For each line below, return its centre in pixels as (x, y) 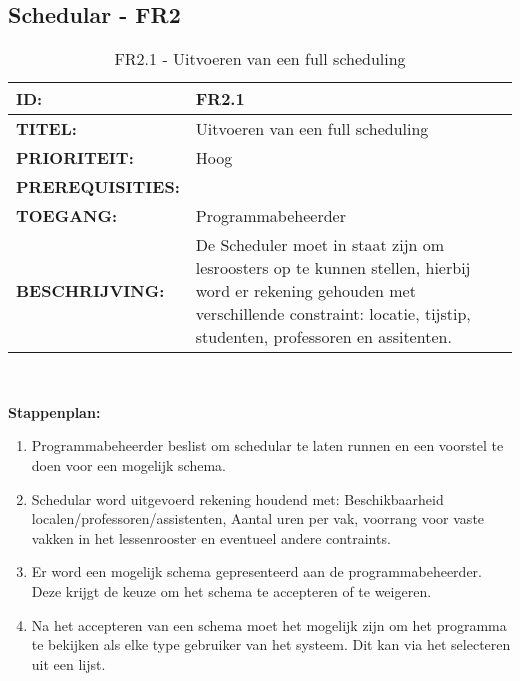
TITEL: (46, 129)
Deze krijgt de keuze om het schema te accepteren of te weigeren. (231, 590)
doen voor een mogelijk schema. (128, 464)
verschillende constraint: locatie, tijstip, (333, 314)
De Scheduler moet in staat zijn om (320, 245)
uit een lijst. (68, 663)
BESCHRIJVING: (90, 291)
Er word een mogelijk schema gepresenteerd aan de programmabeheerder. (256, 571)
